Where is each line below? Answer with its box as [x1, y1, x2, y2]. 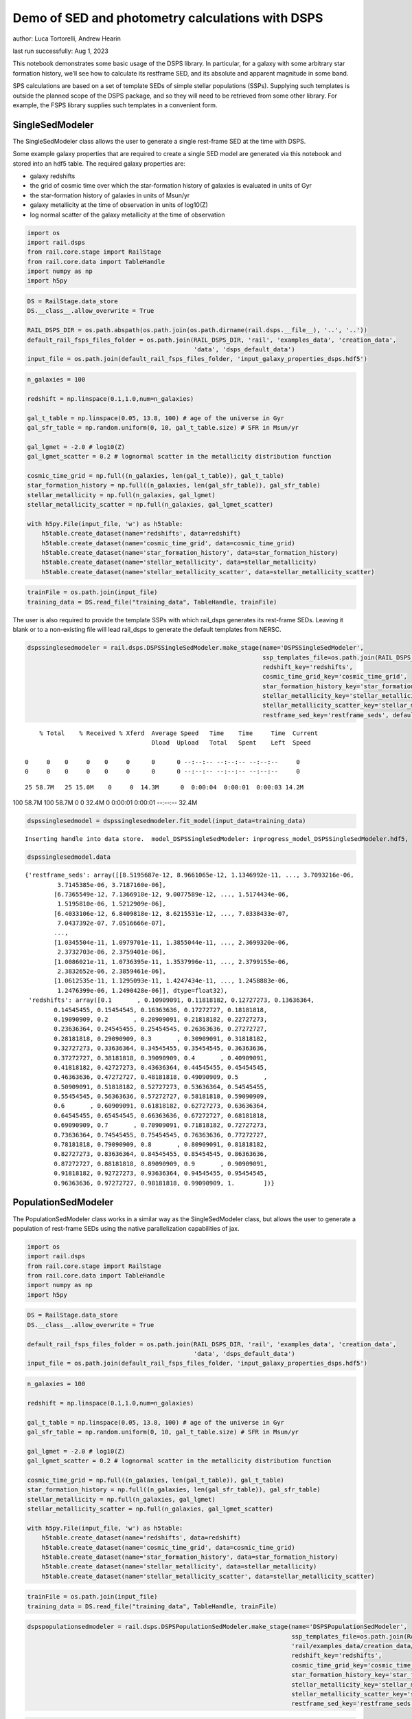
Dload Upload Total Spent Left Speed [151, 739, 311, 747]
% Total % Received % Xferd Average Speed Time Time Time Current [38, 729, 319, 737]
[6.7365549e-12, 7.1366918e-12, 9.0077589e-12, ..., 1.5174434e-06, [54, 890, 290, 898]
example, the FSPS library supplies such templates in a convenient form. [12, 100, 218, 109]
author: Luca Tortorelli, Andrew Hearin [12, 34, 122, 43]
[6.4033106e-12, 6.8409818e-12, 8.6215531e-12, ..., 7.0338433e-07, [54, 910, 290, 917]
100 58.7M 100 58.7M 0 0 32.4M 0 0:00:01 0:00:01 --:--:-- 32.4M [12, 798, 198, 807]
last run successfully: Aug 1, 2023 [12, 47, 109, 55]
